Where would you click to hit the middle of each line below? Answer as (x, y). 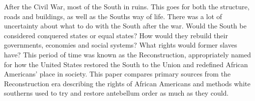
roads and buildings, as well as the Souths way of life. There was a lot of (113, 16)
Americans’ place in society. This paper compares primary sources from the (117, 74)
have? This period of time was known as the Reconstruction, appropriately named (127, 54)
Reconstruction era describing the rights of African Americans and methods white (127, 83)
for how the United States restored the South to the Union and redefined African (126, 64)
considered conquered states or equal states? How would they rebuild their (116, 35)
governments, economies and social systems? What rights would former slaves (121, 45)
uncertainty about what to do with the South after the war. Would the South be (125, 26)
